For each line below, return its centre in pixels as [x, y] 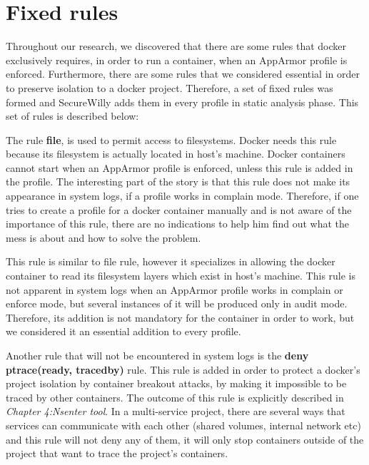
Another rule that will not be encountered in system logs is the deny [157, 355]
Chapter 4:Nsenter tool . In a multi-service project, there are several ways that [176, 411]
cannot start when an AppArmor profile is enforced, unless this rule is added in [180, 167]
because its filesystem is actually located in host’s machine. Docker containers [176, 154]
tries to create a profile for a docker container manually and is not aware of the [179, 209]
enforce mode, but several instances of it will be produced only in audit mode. [177, 303]
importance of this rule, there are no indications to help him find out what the [178, 224]
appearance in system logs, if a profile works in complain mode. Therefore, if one [182, 196]
